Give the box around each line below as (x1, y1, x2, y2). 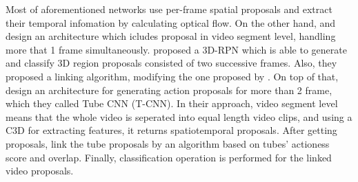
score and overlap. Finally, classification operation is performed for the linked (6, 150, 332, 164)
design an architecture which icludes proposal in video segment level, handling (6, 29, 336, 43)
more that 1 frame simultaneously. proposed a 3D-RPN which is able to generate (6, 42, 347, 56)
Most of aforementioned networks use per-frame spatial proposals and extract (6, 2, 332, 16)
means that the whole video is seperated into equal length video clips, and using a (6, 109, 352, 124)
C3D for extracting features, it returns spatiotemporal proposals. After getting (6, 123, 337, 137)
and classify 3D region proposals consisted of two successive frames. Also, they (6, 56, 337, 70)
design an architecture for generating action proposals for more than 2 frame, (6, 82, 332, 97)
